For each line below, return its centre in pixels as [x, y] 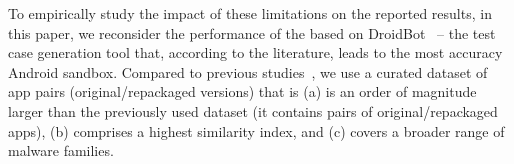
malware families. [61, 150]
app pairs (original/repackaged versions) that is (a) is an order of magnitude [242, 91]
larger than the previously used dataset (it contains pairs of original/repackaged [253, 110]
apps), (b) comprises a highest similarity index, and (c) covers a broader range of [256, 130]
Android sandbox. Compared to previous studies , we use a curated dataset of [248, 71]
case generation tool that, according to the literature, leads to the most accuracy [255, 52]
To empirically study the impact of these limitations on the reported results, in [250, 13]
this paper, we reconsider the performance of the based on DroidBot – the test [252, 32]
